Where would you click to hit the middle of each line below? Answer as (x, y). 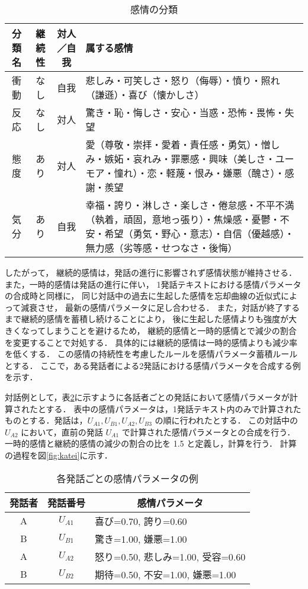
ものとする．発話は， (46, 420)
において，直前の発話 (62, 432)
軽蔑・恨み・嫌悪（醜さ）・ (225, 173)
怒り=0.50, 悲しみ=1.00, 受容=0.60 (170, 556)
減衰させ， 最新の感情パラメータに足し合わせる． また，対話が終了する (160, 307)
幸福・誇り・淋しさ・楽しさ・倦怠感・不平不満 (190, 205)
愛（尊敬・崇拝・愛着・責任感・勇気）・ (173, 144)
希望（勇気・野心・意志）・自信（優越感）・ (199, 233)
